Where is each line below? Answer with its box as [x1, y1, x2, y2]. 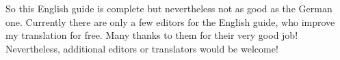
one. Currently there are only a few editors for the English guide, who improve [5, 14, 335, 29]
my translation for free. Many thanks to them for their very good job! [5, 28, 298, 42]
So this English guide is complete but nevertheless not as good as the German [5, 1, 332, 15]
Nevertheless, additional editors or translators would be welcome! [5, 41, 278, 55]
